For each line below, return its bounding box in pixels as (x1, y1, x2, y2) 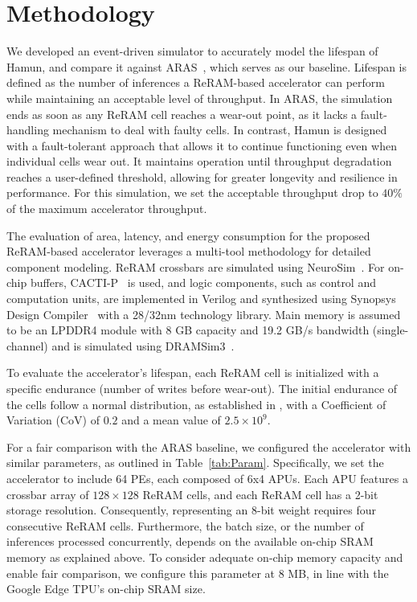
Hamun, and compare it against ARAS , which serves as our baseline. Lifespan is (6, 58, 407, 75)
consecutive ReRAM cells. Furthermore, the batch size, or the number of (6, 517, 364, 534)
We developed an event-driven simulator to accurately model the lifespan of (6, 43, 378, 59)
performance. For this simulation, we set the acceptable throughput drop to (6, 184, 378, 201)
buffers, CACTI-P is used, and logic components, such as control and (30, 274, 376, 291)
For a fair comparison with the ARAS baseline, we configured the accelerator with (6, 438, 411, 455)
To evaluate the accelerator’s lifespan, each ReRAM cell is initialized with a (6, 364, 379, 381)
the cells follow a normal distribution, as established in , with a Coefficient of (6, 395, 386, 412)
